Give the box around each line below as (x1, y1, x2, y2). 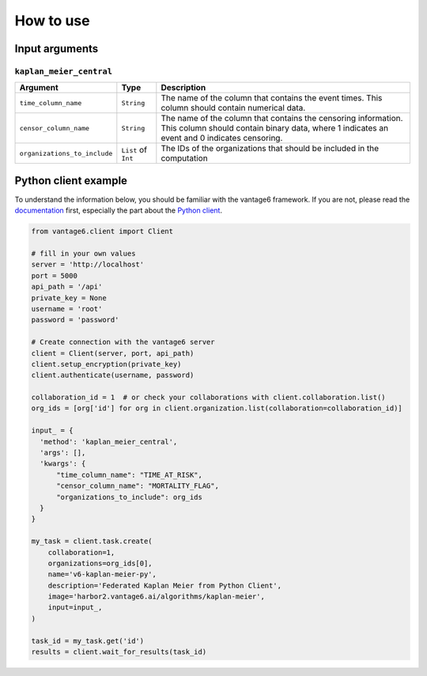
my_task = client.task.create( (31, 537, 153, 546)
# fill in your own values (31, 249, 136, 258)
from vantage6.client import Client (31, 227, 174, 236)
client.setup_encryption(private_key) (31, 360, 182, 368)
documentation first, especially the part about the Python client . (14, 206, 223, 215)
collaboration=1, (47, 548, 115, 557)
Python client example (14, 174, 128, 187)
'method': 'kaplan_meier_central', (40, 437, 178, 446)
